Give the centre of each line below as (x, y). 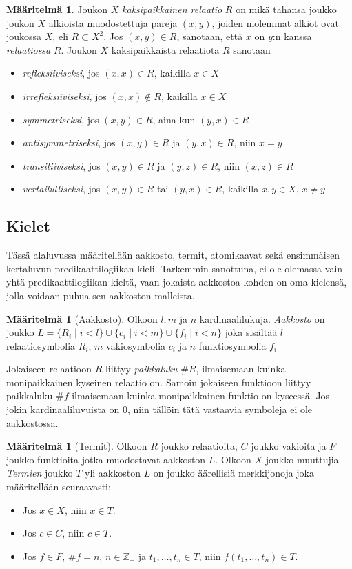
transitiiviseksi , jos (61, 165)
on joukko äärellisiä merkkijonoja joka (234, 473)
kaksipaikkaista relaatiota (165, 49)
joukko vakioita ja (289, 446)
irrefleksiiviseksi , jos (64, 96)
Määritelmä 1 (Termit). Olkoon (77, 446)
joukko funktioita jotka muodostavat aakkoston (106, 459)
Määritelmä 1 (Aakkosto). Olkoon (82, 318)
